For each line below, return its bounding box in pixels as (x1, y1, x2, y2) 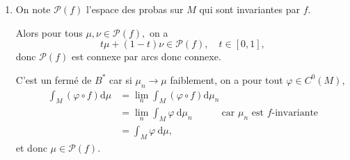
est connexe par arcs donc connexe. (71, 49, 221, 64)
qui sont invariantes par (199, 2, 300, 16)
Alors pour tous (15, 25, 83, 39)
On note (15, 2, 51, 16)
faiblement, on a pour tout (170, 72, 283, 87)
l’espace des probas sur (86, 2, 184, 16)
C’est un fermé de (15, 72, 92, 87)
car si (109, 72, 132, 87)
